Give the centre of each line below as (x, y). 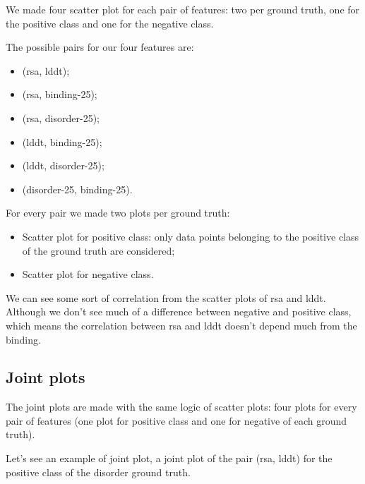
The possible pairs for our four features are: (100, 47)
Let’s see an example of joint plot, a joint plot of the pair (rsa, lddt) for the (169, 458)
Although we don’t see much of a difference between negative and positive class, (179, 311)
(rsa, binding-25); (60, 94)
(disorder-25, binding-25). (77, 189)
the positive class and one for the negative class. (110, 23)
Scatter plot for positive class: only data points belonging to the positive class (191, 236)
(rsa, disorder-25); (61, 117)
